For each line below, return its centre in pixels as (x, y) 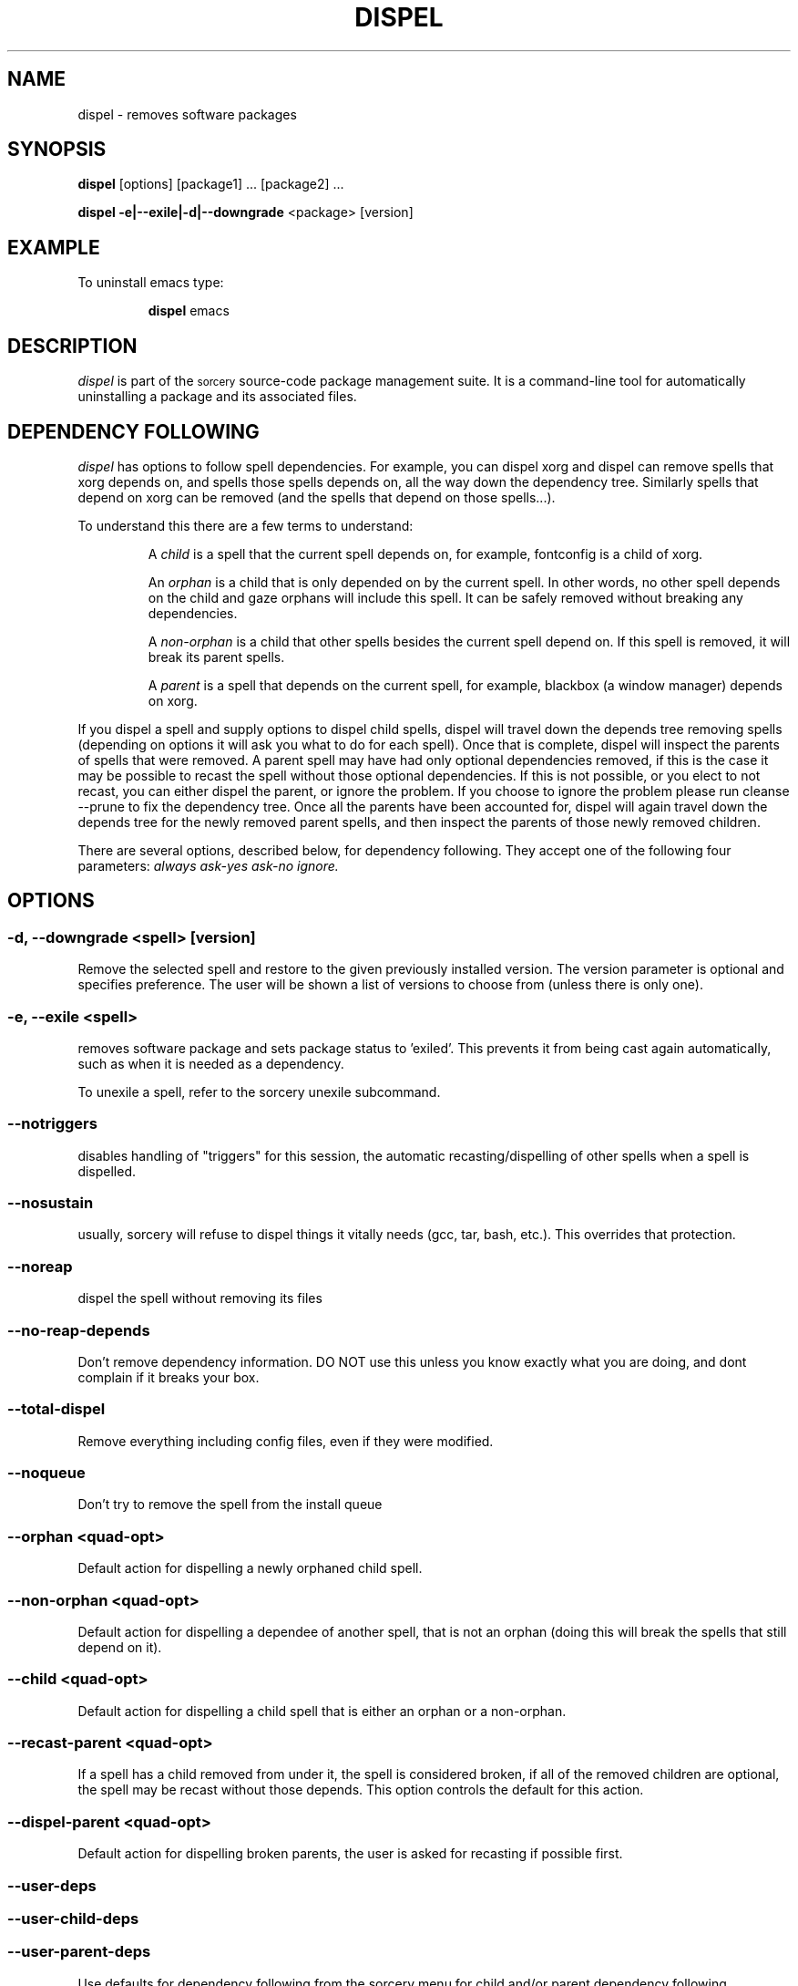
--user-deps (52, 1885)
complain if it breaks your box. (169, 1377)
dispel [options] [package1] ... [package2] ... (211, 184)
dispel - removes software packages (187, 114)
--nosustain (51, 1203)
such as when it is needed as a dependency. (211, 1063)
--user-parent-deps (79, 1952)
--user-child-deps (73, 1918)
